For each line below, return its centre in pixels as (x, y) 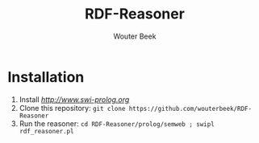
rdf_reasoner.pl (46, 131)
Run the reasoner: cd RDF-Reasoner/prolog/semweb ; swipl (117, 123)
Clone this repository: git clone (72, 108)
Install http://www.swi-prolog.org (74, 99)
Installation (46, 77)
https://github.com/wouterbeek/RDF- (190, 108)
